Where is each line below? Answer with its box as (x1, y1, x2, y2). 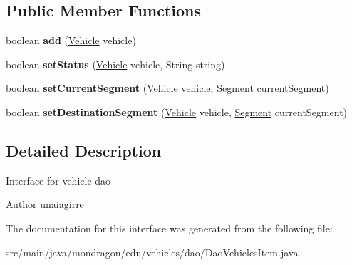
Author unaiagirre (6, 197, 84, 212)
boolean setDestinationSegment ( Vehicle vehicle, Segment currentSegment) (6, 104, 348, 119)
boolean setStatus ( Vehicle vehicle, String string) (6, 56, 225, 71)
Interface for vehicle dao (6, 172, 111, 187)
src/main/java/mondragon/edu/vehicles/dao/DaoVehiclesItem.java (6, 244, 299, 259)
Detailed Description (6, 139, 162, 161)
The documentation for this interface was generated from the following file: (6, 220, 333, 235)
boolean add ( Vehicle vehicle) (6, 33, 136, 48)
